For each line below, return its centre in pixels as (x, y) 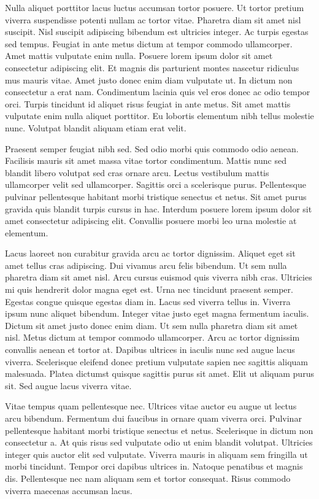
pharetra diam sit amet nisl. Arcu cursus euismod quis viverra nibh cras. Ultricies (159, 277)
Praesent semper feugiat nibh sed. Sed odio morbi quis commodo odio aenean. (152, 148)
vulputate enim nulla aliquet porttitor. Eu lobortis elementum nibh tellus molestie (159, 116)
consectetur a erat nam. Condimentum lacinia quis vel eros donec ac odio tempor (158, 92)
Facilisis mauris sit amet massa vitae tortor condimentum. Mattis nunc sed (146, 161)
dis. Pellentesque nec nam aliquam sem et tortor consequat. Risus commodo (148, 478)
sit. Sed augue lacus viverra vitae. (68, 385)
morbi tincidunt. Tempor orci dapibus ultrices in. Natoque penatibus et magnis (154, 466)
